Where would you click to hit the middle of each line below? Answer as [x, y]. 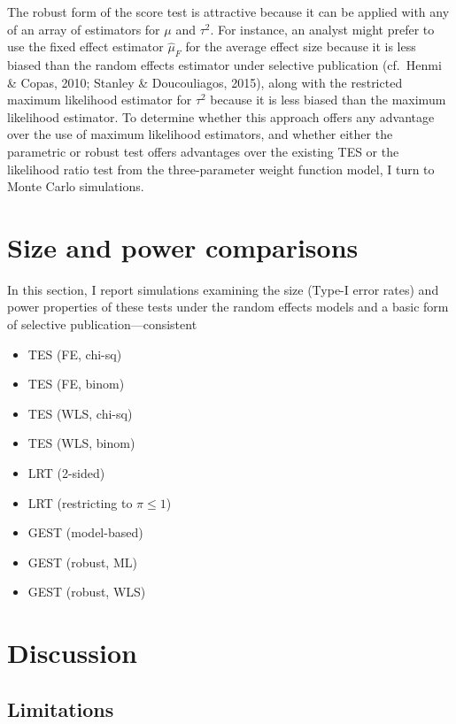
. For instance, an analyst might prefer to [322, 29]
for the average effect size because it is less [301, 46]
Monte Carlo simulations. [76, 186]
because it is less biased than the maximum [328, 100]
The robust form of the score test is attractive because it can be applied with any [228, 12]
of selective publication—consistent [102, 324]
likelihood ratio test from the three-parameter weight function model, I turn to [221, 169]
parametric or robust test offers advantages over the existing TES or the [203, 151]
